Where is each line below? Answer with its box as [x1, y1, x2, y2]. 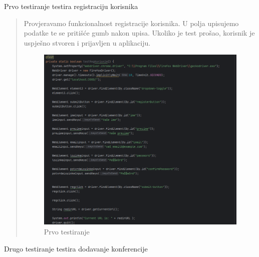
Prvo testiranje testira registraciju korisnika [4, 1, 138, 11]
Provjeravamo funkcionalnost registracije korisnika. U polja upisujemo [24, 18, 239, 28]
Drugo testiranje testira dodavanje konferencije [4, 243, 148, 253]
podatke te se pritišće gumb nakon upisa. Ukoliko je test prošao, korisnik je [24, 28, 255, 38]
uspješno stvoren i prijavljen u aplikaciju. [24, 37, 151, 48]
